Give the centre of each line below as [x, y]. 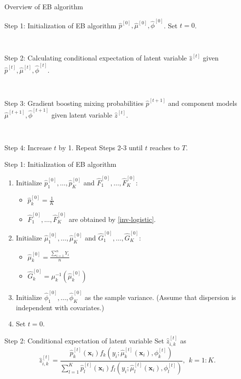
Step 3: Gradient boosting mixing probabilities [74, 103]
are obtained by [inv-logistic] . [112, 219]
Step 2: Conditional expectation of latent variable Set [84, 340]
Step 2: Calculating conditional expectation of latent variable [96, 58]
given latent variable [82, 114]
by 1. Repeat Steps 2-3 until [101, 147]
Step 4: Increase [28, 147]
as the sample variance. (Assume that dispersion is [160, 297]
